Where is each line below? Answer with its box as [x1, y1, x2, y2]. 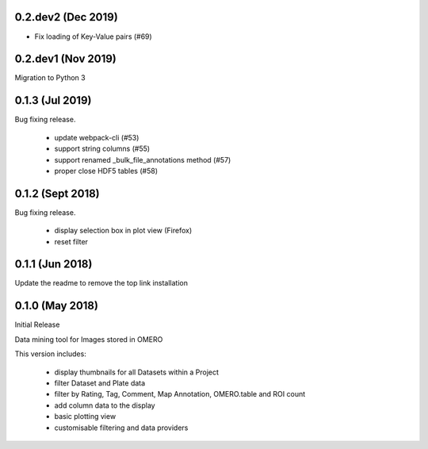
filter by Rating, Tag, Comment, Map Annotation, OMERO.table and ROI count [54, 390, 306, 399]
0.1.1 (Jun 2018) [14, 258, 93, 271]
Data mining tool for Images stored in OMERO [14, 334, 163, 344]
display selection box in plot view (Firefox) [54, 226, 193, 236]
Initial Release [14, 320, 60, 329]
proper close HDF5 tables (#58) [54, 166, 159, 175]
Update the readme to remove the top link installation [14, 278, 188, 288]
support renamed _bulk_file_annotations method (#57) [54, 155, 231, 164]
